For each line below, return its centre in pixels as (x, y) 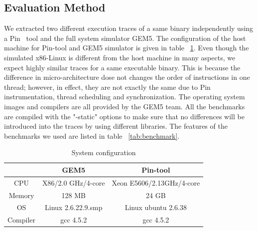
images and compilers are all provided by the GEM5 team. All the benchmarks (125, 106)
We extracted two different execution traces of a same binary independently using (129, 28)
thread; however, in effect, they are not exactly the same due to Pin (107, 87)
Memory (21, 195)
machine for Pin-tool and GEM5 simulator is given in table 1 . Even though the (127, 48)
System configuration (104, 152)
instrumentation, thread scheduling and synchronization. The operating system (125, 97)
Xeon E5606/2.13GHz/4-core (156, 182)
